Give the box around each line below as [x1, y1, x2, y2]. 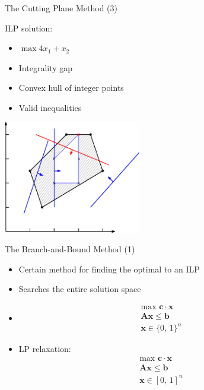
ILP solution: [5, 21, 53, 34]
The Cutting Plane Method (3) [5, 2, 117, 14]
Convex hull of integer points [18, 81, 124, 94]
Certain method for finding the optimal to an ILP [18, 262, 200, 275]
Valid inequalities [18, 101, 82, 113]
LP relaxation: [18, 343, 71, 355]
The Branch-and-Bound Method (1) [5, 243, 135, 255]
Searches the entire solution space [18, 283, 141, 295]
